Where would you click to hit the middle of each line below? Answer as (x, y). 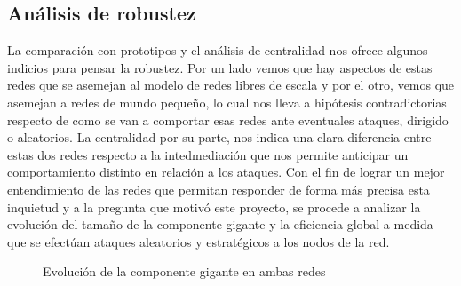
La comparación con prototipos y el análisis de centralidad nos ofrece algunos (218, 50)
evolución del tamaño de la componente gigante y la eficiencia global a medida (220, 224)
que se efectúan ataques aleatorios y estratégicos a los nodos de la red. (199, 241)
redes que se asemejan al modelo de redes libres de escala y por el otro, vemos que (231, 85)
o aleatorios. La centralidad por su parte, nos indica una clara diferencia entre (219, 137)
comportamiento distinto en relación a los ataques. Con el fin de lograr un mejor (226, 172)
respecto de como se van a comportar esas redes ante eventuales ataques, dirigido (228, 119)
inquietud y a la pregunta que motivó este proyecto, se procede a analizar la (214, 207)
